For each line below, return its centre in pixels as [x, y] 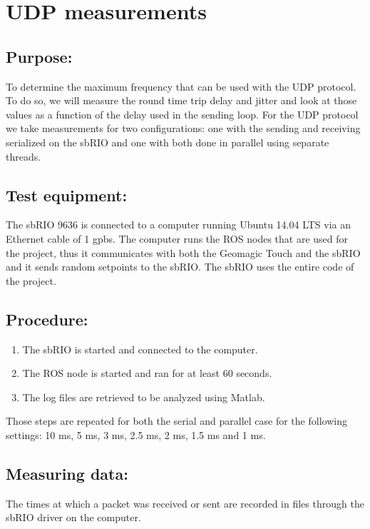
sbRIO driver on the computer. [73, 517]
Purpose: [39, 56]
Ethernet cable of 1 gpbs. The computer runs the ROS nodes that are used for [177, 238]
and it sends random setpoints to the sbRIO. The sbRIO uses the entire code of [180, 267]
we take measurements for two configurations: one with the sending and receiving [183, 128]
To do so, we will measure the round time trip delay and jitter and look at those [181, 100]
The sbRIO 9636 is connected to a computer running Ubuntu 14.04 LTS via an [179, 225]
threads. [24, 156]
